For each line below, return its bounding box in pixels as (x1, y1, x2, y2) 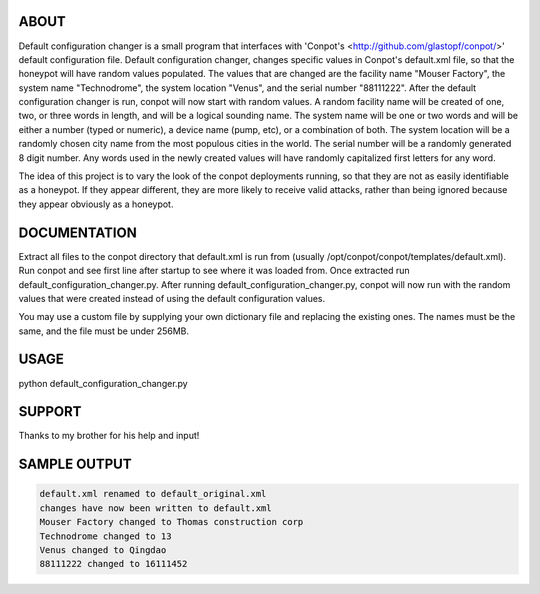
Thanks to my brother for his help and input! (18, 430, 200, 442)
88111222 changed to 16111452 (39, 558, 188, 570)
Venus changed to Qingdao (39, 545, 167, 556)
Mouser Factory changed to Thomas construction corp (39, 516, 304, 528)
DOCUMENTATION (18, 224, 137, 241)
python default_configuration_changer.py (18, 377, 189, 389)
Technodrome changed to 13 (39, 530, 172, 542)
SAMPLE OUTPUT (18, 456, 132, 473)
